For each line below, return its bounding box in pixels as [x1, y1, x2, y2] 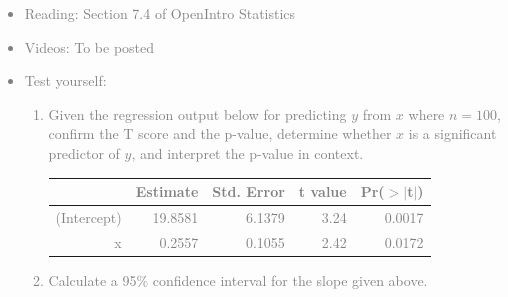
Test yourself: [24, 70, 107, 91]
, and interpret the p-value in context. [131, 142, 364, 163]
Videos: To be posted [24, 36, 155, 57]
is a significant [408, 123, 497, 144]
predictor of [48, 142, 120, 163]
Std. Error [212, 181, 285, 202]
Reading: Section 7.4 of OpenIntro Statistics [24, 3, 296, 23]
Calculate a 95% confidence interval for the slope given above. [48, 269, 428, 290]
